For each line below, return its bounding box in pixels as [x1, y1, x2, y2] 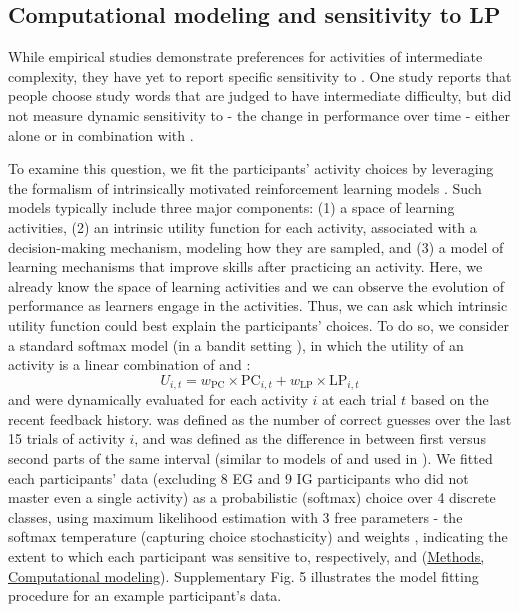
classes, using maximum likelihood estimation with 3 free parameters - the [8, 506, 463, 527]
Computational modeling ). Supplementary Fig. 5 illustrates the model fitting [8, 565, 479, 586]
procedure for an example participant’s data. [8, 585, 282, 606]
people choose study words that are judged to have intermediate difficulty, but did [8, 85, 512, 106]
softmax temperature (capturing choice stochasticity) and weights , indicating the [8, 526, 508, 547]
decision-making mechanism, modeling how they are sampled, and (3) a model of [8, 236, 504, 257]
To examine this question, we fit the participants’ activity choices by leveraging [8, 158, 494, 179]
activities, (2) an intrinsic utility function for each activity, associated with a [8, 216, 477, 237]
